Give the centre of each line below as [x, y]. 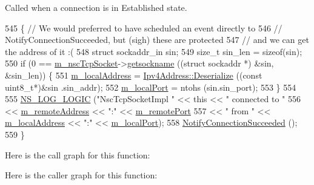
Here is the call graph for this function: [78, 154]
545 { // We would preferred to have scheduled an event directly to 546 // [144, 28]
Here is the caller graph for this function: [81, 175]
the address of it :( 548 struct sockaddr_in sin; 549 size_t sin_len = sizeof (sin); [154, 51]
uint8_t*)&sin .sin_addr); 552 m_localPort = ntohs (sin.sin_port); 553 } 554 [151, 87]
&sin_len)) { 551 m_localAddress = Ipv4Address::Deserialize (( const [134, 75]
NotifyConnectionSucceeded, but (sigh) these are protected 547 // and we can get [157, 40]
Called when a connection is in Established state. [96, 7]
